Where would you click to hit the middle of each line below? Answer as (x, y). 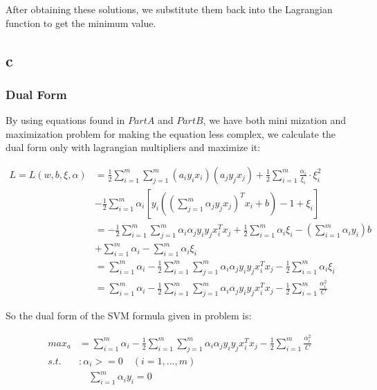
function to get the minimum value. (81, 23)
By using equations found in (65, 120)
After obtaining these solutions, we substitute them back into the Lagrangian (169, 9)
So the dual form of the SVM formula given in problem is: (129, 316)
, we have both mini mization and (275, 120)
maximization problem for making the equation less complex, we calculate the (171, 133)
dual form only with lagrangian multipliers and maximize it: (133, 147)
